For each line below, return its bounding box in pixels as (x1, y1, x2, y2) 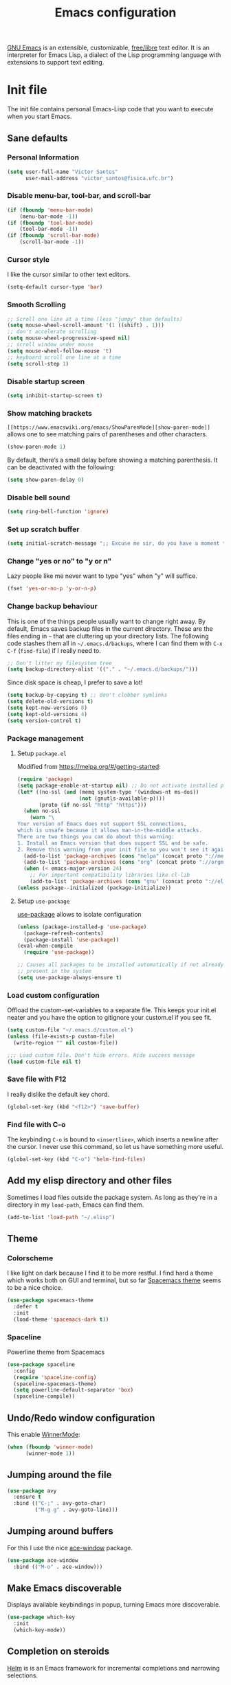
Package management (7, 733, 84, 743)
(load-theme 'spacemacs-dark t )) (13, 1316, 109, 1323)
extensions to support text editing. (7, 58, 104, 67)
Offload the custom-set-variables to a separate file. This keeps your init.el (7, 1006, 217, 1014)
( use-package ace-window (7, 1556, 78, 1564)
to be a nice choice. (7, 1284, 63, 1292)
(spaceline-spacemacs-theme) (13, 1380, 97, 1387)
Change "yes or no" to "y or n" (7, 557, 112, 566)
